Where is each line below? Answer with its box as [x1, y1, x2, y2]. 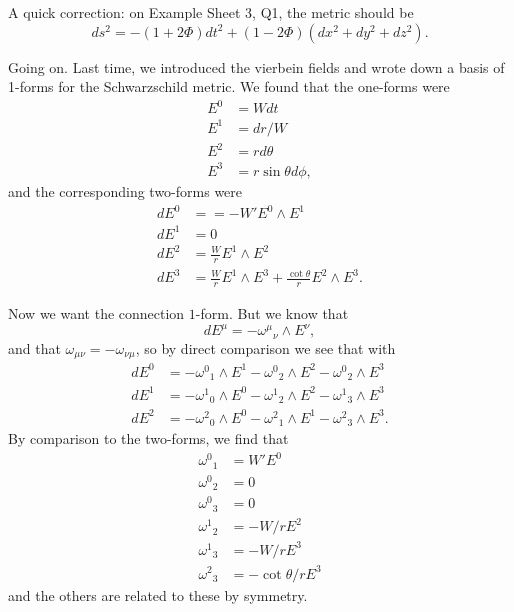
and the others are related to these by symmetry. [8, 584, 308, 605]
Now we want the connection [8, 303, 185, 324]
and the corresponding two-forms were [8, 180, 243, 201]
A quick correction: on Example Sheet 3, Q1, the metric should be [8, 2, 414, 22]
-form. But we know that [195, 303, 349, 324]
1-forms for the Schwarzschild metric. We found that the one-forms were [8, 76, 450, 97]
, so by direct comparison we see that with [135, 337, 396, 358]
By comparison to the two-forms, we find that [8, 428, 289, 449]
